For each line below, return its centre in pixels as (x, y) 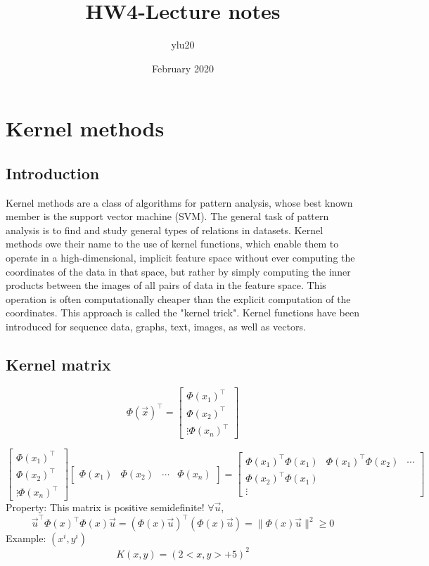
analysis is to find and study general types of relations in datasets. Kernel (165, 230)
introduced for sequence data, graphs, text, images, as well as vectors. (156, 327)
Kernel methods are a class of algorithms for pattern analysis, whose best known (179, 202)
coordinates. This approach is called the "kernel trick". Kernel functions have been (183, 313)
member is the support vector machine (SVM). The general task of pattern (167, 216)
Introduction (53, 173)
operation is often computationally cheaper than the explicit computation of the (178, 298)
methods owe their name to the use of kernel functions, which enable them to (172, 244)
